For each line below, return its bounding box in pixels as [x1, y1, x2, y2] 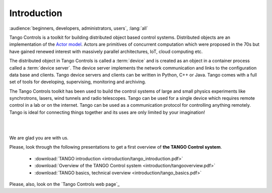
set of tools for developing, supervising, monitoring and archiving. [9, 79, 146, 85]
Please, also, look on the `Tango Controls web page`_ [9, 181, 120, 187]
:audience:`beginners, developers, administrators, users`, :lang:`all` [9, 25, 148, 31]
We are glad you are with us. [9, 135, 69, 141]
